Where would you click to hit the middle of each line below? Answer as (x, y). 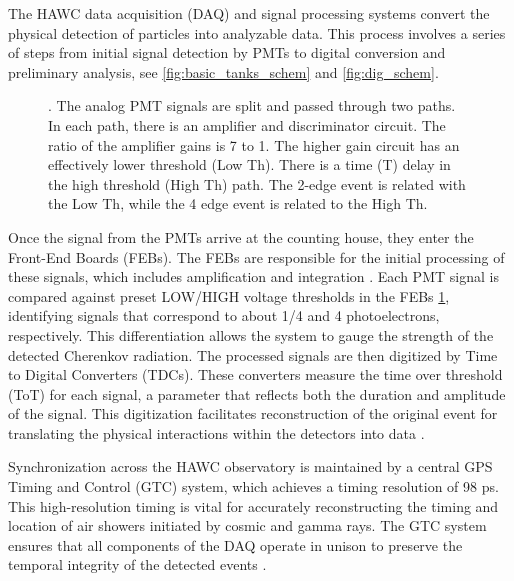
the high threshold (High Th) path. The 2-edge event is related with (257, 183)
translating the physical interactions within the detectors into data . (216, 432)
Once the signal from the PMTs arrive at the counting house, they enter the (241, 236)
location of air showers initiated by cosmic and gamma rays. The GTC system (247, 525)
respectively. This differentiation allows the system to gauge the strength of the (251, 334)
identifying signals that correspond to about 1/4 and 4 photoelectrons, (224, 315)
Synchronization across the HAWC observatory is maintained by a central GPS (250, 466)
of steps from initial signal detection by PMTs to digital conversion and (227, 52)
